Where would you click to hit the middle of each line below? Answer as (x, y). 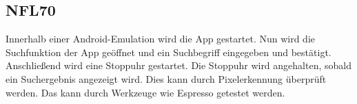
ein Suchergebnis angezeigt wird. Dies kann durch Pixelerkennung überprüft (166, 78)
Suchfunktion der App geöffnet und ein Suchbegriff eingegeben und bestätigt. (169, 52)
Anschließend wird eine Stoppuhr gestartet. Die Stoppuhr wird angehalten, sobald (178, 65)
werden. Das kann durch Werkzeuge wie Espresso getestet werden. (145, 92)
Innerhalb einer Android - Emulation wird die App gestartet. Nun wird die (160, 39)
